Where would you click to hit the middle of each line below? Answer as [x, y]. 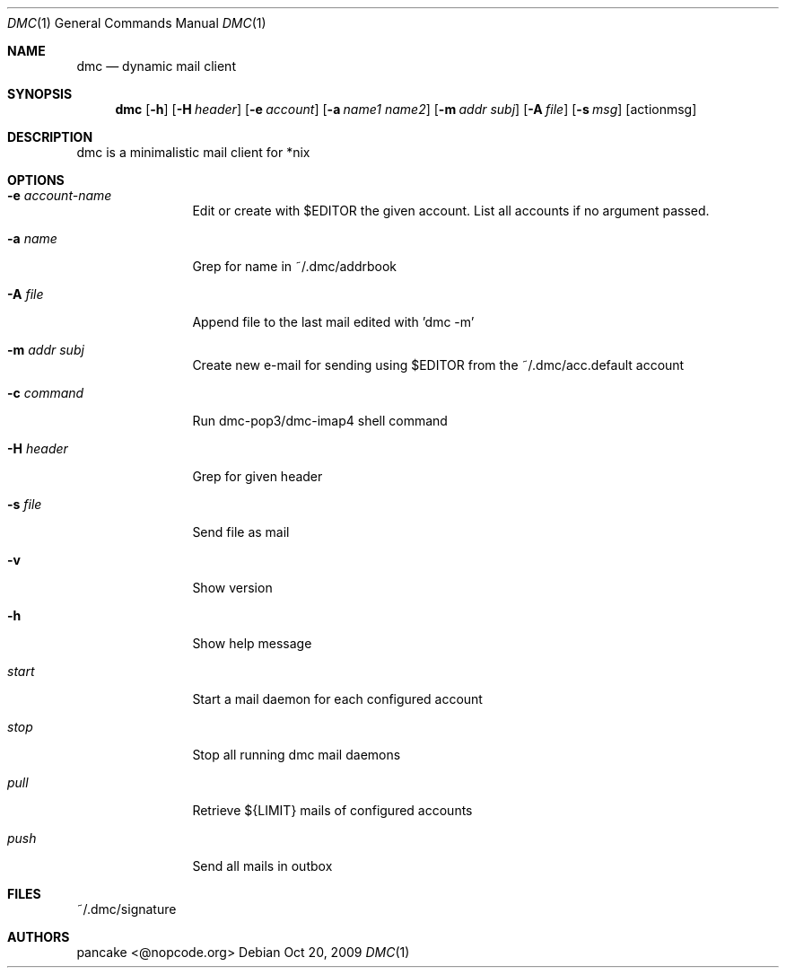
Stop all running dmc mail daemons [297, 755]
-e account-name [60, 195]
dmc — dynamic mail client [156, 66]
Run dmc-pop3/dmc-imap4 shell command [320, 421]
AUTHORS [39, 937]
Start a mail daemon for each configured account [337, 699]
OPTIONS [36, 180]
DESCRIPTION [50, 137]
